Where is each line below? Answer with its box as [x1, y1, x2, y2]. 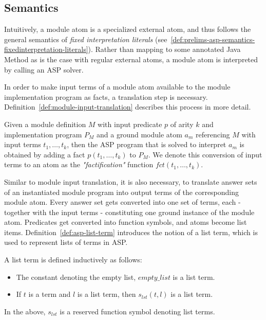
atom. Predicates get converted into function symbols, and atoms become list [4, 217, 247, 227]
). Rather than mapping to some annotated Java [88, 44, 241, 55]
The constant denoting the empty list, [16, 271, 136, 282]
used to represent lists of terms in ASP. [4, 237, 128, 247]
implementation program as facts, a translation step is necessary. [4, 91, 208, 102]
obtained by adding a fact [4, 149, 85, 159]
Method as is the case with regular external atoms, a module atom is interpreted [4, 54, 258, 64]
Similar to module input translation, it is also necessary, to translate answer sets [4, 176, 257, 187]
